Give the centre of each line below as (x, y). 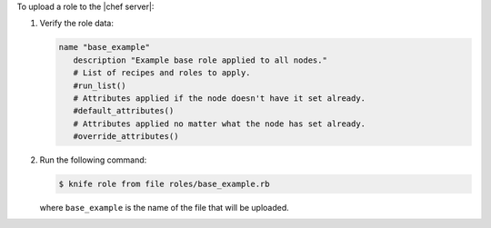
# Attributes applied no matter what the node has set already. (220, 124)
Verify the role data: (76, 24)
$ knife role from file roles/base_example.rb (164, 184)
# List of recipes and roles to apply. (162, 73)
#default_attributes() (124, 111)
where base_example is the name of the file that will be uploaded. (165, 208)
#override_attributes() (126, 137)
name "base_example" (104, 47)
